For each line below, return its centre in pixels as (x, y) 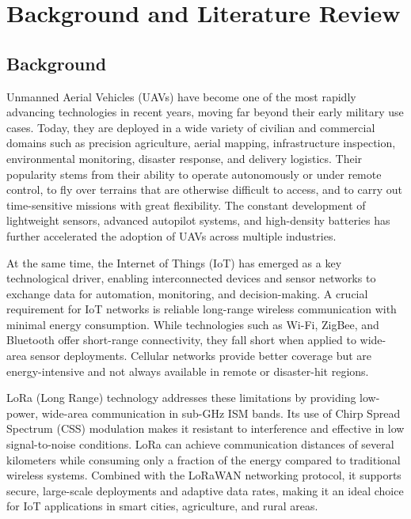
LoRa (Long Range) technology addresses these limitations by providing (181, 398)
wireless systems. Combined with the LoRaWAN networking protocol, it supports (204, 475)
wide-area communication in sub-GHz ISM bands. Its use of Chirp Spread (221, 413)
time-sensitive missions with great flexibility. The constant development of (186, 205)
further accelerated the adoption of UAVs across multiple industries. (171, 235)
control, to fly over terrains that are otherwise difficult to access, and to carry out (204, 189)
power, (23, 413)
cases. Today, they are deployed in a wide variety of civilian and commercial (191, 127)
